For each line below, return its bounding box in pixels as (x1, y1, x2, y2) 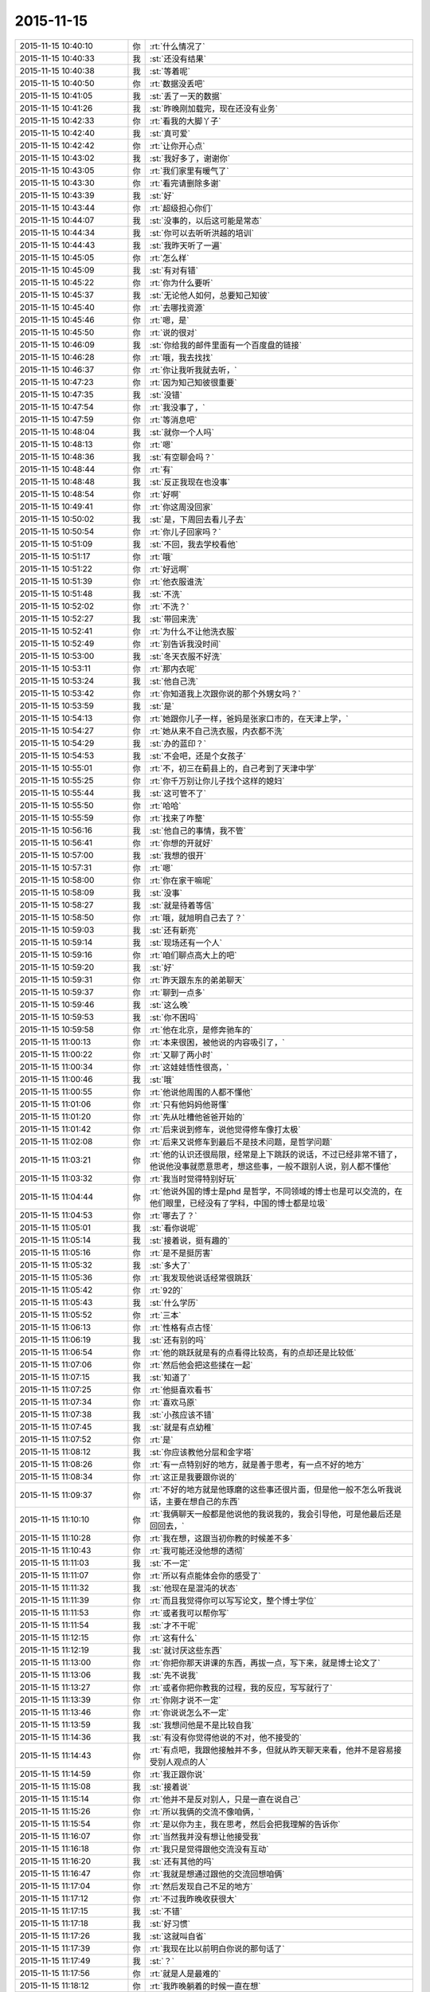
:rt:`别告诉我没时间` (149, 638, 221, 649)
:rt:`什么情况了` (149, 41, 205, 52)
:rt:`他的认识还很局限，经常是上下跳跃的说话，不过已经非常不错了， (149, 1148, 402, 1159)
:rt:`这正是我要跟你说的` (149, 1471, 237, 1482)
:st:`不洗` (149, 588, 183, 599)
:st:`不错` (149, 1905, 183, 1916)
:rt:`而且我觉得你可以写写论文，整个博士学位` (149, 1594, 317, 1606)
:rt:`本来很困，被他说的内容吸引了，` (149, 1037, 285, 1048)
